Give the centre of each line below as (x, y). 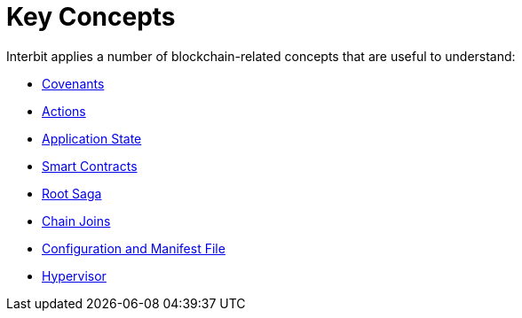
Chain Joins (76, 221)
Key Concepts (91, 17)
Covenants (73, 83)
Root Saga (72, 193)
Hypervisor (74, 275)
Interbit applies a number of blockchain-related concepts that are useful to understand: (261, 56)
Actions (64, 111)
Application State (92, 138)
